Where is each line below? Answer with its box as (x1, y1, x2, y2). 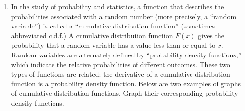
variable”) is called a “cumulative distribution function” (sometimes (11, 21, 215, 31)
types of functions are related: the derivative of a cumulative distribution (11, 69, 230, 79)
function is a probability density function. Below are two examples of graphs (11, 78, 241, 88)
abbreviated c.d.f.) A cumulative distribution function (11, 30, 173, 40)
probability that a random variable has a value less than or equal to (11, 40, 216, 50)
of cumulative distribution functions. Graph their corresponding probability (11, 88, 238, 98)
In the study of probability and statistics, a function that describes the (11, 1, 224, 11)
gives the (198, 30, 224, 40)
